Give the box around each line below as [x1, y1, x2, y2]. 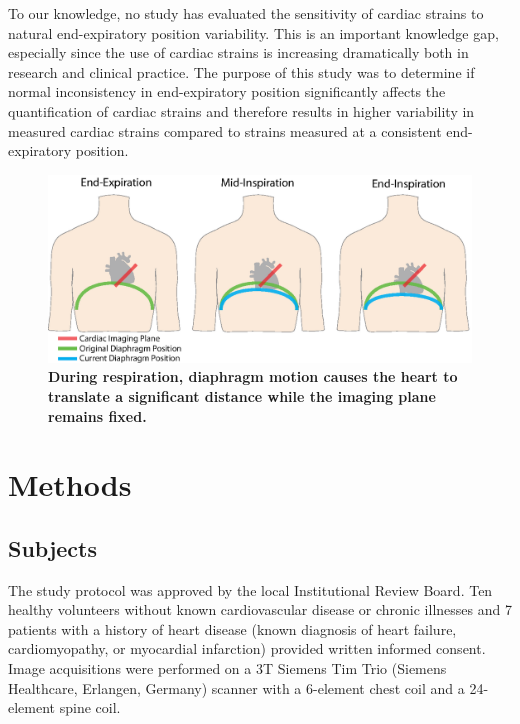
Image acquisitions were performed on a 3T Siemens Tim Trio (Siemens [8, 658, 447, 679]
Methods [8, 464, 132, 505]
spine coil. [59, 697, 121, 718]
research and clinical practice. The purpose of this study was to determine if [8, 61, 475, 82]
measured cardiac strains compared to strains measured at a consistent [8, 120, 442, 141]
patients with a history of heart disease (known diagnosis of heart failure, [8, 618, 457, 639]
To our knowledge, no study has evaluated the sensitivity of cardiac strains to [8, 3, 484, 23]
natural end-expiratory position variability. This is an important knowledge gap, [8, 22, 499, 43]
